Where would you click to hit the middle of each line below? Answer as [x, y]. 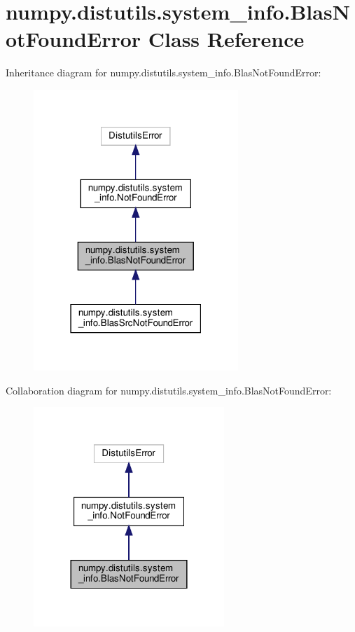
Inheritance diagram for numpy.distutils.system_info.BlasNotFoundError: [163, 73]
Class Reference [226, 39]
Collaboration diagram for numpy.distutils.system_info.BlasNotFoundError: [169, 390]
